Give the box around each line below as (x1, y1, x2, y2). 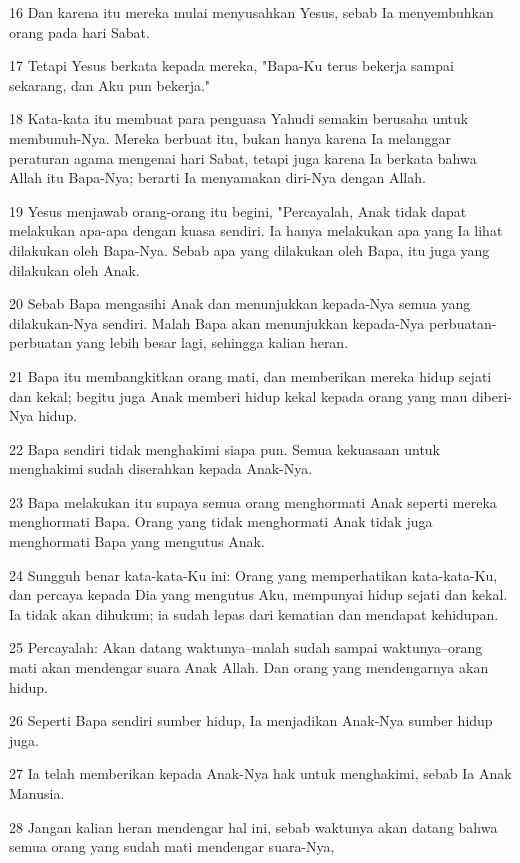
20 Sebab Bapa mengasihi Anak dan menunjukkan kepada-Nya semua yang (9, 293, 471, 314)
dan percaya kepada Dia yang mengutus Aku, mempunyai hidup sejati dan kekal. (9, 584, 508, 605)
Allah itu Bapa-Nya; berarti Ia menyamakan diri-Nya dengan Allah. (9, 167, 426, 188)
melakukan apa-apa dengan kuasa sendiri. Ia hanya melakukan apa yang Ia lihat (9, 220, 503, 241)
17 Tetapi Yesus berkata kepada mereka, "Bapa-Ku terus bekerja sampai (9, 55, 454, 76)
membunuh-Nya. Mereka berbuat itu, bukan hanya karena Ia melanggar (9, 127, 451, 148)
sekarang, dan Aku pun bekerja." (9, 74, 211, 95)
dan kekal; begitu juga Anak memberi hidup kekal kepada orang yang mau (9, 385, 468, 406)
